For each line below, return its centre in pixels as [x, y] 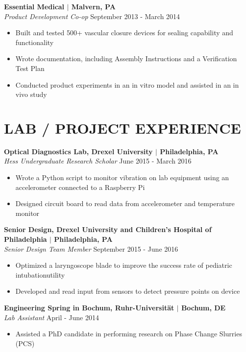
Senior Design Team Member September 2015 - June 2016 [91, 248]
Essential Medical [34, 6]
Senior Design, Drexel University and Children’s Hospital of [108, 229]
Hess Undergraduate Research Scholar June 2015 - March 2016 [98, 161]
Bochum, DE [203, 307]
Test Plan [30, 68]
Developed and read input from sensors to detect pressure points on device [128, 291]
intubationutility [40, 274]
